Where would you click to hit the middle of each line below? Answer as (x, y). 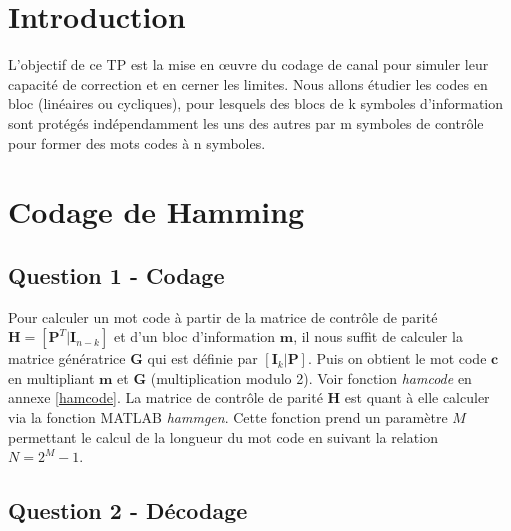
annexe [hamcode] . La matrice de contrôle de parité (165, 397)
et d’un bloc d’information (194, 336)
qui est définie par (202, 358)
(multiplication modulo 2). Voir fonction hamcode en (311, 377)
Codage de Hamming (156, 211)
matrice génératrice (67, 358)
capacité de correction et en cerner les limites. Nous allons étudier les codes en (248, 83)
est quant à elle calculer (417, 397)
